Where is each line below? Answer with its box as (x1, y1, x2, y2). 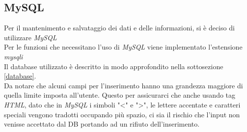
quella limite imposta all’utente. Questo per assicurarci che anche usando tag (4, 90, 236, 100)
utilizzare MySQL (4, 32, 57, 42)
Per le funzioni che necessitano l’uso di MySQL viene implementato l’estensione (4, 42, 243, 52)
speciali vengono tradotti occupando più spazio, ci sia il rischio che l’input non (4, 109, 240, 119)
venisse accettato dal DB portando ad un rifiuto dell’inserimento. (4, 119, 200, 129)
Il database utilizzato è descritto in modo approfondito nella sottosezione (4, 61, 223, 71)
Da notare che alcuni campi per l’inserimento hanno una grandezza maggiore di (4, 80, 243, 90)
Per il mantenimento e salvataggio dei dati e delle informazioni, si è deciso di (4, 23, 235, 33)
